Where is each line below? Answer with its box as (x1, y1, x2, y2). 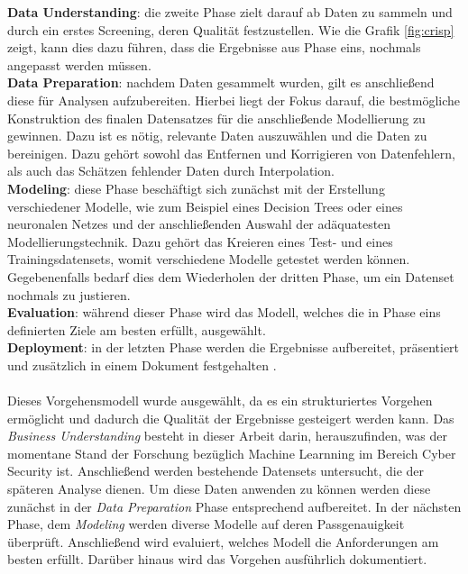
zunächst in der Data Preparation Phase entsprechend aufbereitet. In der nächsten (7, 497, 462, 515)
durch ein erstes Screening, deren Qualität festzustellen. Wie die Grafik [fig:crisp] (7, 20, 454, 39)
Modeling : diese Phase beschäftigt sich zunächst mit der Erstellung (7, 178, 385, 197)
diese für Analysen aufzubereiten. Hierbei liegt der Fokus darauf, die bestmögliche (7, 90, 461, 109)
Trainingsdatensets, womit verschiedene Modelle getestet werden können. (7, 250, 410, 269)
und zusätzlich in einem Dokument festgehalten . (7, 355, 277, 374)
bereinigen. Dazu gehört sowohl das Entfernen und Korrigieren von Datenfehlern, (7, 143, 455, 162)
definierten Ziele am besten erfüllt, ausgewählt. (7, 320, 266, 339)
